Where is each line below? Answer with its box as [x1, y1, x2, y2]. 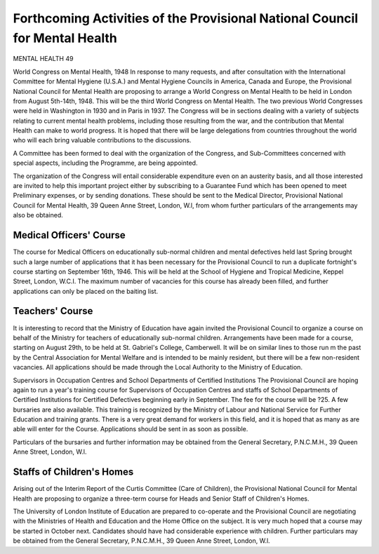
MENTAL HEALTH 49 [13, 55, 74, 63]
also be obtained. [13, 211, 63, 219]
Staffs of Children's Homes [13, 466, 134, 478]
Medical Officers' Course [13, 229, 126, 241]
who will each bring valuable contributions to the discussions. [13, 136, 192, 144]
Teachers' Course [13, 305, 93, 317]
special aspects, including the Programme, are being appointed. [13, 158, 198, 168]
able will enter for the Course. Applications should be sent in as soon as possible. [13, 425, 248, 433]
